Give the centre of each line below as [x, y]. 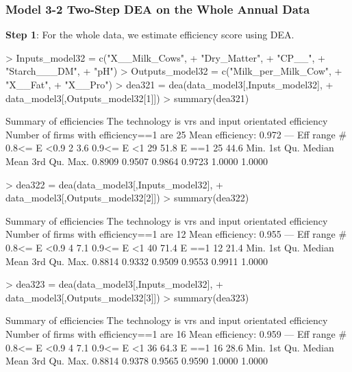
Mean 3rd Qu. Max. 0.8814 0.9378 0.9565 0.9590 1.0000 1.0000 [137, 361]
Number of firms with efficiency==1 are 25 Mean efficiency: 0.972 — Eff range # [176, 134]
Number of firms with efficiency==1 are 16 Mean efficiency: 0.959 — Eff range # [176, 333]
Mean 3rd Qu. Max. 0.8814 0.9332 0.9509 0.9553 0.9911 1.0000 [137, 261]
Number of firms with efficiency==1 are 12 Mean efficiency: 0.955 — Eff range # [176, 234]
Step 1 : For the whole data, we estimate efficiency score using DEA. [150, 35]
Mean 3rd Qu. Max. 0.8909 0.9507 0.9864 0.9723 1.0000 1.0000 [137, 161]
